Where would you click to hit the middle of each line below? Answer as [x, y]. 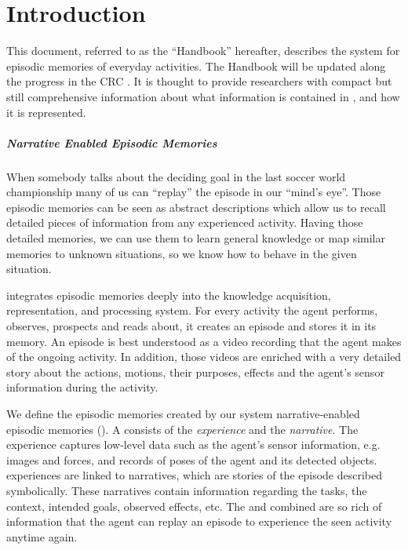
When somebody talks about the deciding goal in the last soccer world [176, 176]
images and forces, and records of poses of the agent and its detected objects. [192, 459]
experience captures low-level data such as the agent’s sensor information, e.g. [193, 444]
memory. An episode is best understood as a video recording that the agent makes [204, 341]
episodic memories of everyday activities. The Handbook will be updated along [196, 66]
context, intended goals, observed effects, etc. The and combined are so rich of [194, 506]
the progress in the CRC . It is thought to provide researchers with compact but [199, 81]
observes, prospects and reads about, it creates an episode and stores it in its [191, 326]
